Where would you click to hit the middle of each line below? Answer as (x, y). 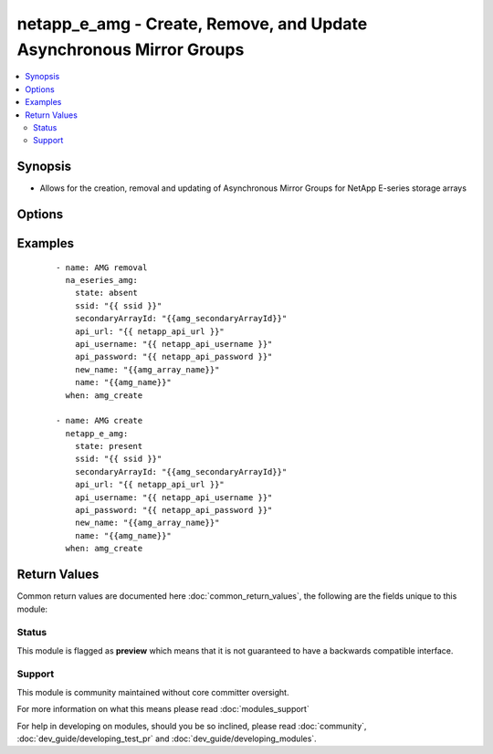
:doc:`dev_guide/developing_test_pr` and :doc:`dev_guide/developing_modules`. (167, 738)
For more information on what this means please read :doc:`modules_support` (163, 709)
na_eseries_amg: (102, 280)
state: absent (106, 293)
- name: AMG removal (102, 267)
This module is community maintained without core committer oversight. (153, 692)
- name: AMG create (100, 421)
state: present (109, 446)
